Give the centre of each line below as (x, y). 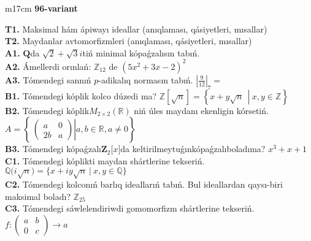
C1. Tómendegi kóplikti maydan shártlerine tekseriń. (105, 160)
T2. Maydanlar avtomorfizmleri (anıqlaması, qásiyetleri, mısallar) (129, 41)
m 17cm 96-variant (41, 8)
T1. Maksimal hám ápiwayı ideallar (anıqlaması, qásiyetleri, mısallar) (136, 29)
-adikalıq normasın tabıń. (146, 79)
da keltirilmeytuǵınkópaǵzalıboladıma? (193, 149)
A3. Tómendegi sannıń (48, 79)
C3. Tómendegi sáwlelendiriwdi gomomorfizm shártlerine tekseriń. (130, 208)
